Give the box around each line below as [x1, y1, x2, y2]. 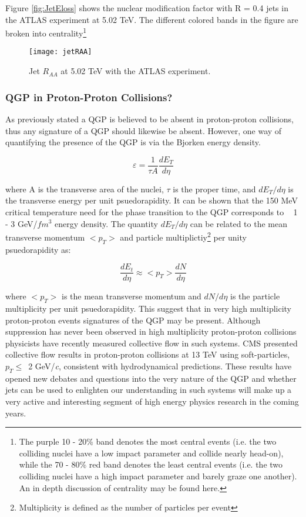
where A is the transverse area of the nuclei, [5, 182, 164, 195]
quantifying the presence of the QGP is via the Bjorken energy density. [5, 136, 261, 148]
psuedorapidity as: [5, 243, 71, 255]
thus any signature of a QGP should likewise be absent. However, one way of [5, 124, 282, 136]
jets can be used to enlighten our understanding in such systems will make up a [5, 383, 292, 396]
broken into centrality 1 [5, 25, 87, 39]
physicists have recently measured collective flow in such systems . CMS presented [5, 336, 298, 349]
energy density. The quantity [55, 217, 158, 229]
